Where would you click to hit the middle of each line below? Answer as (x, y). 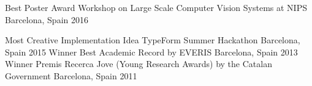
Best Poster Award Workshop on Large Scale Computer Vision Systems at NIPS (156, 7)
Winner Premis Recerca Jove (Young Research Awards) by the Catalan (139, 64)
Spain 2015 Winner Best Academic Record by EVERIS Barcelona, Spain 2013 (151, 52)
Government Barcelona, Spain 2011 (71, 75)
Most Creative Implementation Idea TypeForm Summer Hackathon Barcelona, (153, 40)
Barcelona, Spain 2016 (47, 19)
